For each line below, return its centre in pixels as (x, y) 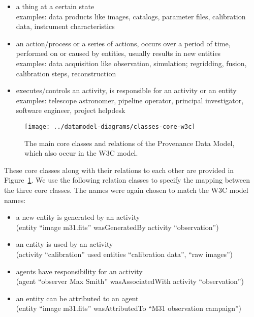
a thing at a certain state (55, 6)
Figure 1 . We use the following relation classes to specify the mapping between (127, 180)
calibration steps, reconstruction (66, 73)
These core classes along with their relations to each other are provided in (119, 170)
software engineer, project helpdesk (71, 110)
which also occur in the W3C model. (81, 153)
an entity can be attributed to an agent (77, 298)
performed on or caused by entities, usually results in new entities (118, 53)
